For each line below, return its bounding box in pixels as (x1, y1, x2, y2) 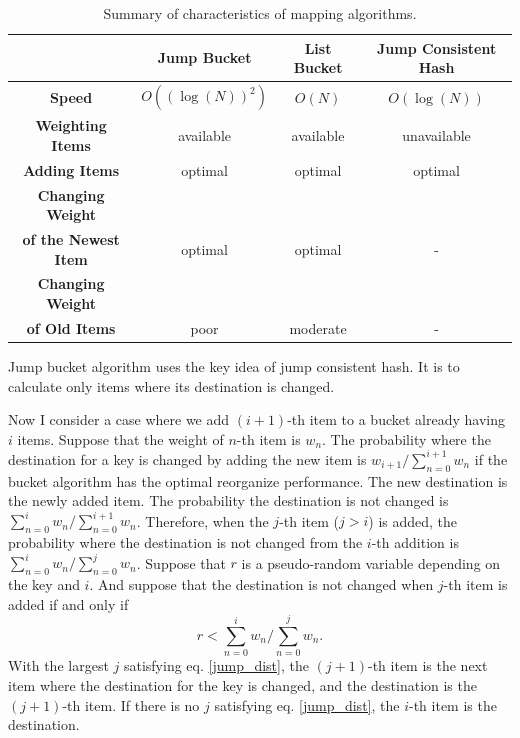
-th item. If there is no (62, 694, 200, 715)
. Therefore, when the (136, 510, 269, 531)
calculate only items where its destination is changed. (8, 375, 335, 396)
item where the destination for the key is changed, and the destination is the (8, 674, 477, 695)
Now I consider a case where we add (8, 409, 230, 430)
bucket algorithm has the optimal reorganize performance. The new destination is (8, 470, 508, 491)
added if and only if (8, 593, 129, 614)
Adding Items (23, 159, 120, 180)
